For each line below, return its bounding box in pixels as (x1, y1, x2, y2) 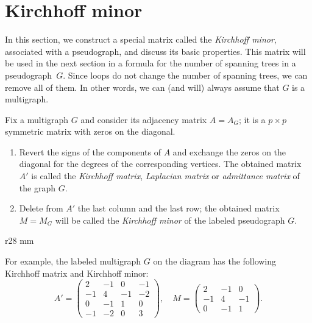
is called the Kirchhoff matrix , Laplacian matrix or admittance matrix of (31, 169, 300, 182)
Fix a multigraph (5, 113, 69, 126)
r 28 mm (5, 234, 34, 247)
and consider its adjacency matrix (80, 113, 207, 126)
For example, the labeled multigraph (5, 255, 141, 268)
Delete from (19, 202, 63, 215)
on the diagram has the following (153, 255, 277, 268)
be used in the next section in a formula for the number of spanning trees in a (5, 57, 296, 69)
